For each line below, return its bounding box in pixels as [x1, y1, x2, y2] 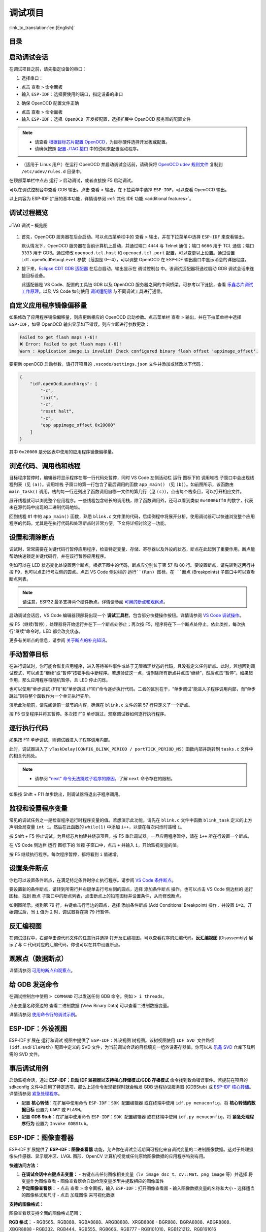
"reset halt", [40, 409, 74, 414]
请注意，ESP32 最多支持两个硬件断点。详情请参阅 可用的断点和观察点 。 [22, 599, 168, 605]
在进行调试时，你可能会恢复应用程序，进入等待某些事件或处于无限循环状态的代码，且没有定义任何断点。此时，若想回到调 [9, 663, 255, 669]
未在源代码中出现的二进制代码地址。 [9, 504, 83, 510]
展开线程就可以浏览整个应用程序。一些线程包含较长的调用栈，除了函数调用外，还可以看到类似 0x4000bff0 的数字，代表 [9, 498, 254, 504]
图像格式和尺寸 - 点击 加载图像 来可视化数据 [25, 1192, 115, 1198]
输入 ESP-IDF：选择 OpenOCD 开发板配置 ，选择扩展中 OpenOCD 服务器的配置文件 [21, 116, 191, 122]
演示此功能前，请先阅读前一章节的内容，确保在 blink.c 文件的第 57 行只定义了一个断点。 [9, 702, 193, 708]
